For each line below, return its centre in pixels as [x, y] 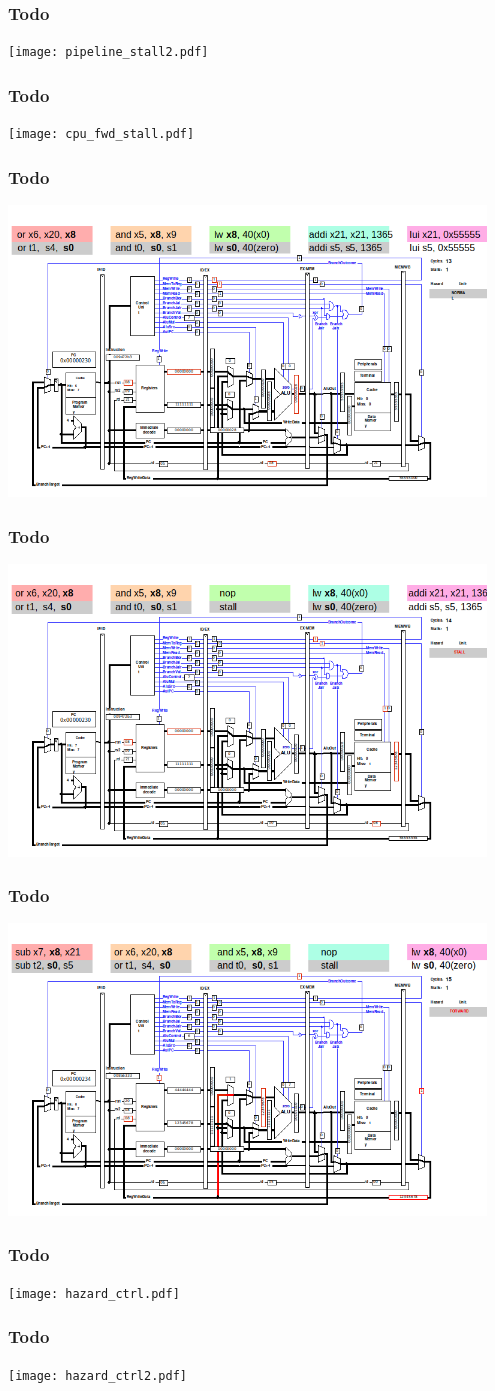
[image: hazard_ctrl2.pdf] [97, 1375]
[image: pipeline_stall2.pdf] [108, 52]
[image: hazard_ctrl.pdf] [94, 1293]
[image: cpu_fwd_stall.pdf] [101, 134]
